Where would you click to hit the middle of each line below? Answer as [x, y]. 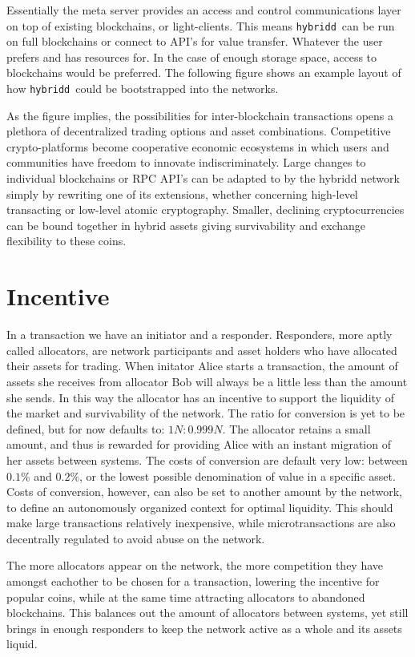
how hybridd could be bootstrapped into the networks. [143, 89]
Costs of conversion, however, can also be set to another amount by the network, [204, 492]
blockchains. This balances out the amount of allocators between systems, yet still [207, 613]
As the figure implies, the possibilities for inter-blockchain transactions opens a [200, 115]
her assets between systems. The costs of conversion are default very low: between [207, 459]
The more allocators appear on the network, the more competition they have [195, 565]
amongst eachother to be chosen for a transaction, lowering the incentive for [193, 581]
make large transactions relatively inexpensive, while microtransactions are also [201, 523]
